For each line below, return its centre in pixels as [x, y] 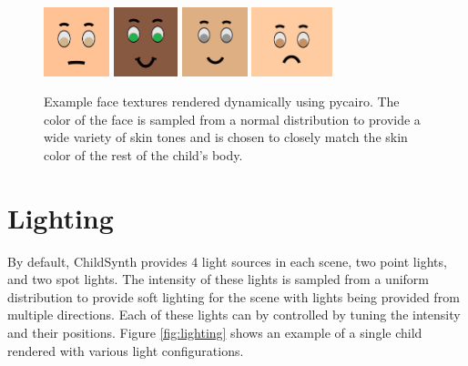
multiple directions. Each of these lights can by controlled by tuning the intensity [234, 315]
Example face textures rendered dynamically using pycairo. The [222, 102]
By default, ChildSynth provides [97, 261]
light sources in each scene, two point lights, [324, 261]
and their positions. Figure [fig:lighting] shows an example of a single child [215, 333]
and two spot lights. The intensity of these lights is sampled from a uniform [218, 279]
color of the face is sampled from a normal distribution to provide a [232, 119]
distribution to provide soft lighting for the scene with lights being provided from [234, 296]
